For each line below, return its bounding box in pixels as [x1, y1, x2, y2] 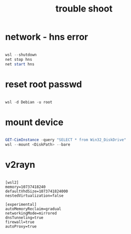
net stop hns [5, 57, 32, 62]
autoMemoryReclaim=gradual [5, 206, 61, 211]
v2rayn [5, 159, 35, 171]
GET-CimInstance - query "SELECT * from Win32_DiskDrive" [5, 138, 126, 143]
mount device [5, 116, 63, 128]
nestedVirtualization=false [5, 193, 64, 198]
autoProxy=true [5, 224, 37, 229]
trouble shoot [55, 3, 112, 15]
